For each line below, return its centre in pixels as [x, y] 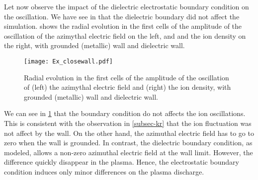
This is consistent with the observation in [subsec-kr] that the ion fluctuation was [128, 123]
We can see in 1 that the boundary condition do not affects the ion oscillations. [125, 113]
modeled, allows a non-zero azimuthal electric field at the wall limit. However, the [129, 152]
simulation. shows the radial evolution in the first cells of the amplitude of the [123, 26]
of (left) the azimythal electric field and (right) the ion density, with [128, 87]
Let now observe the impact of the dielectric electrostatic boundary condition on [127, 6]
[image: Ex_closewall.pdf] [68, 61]
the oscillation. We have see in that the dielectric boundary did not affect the [122, 16]
